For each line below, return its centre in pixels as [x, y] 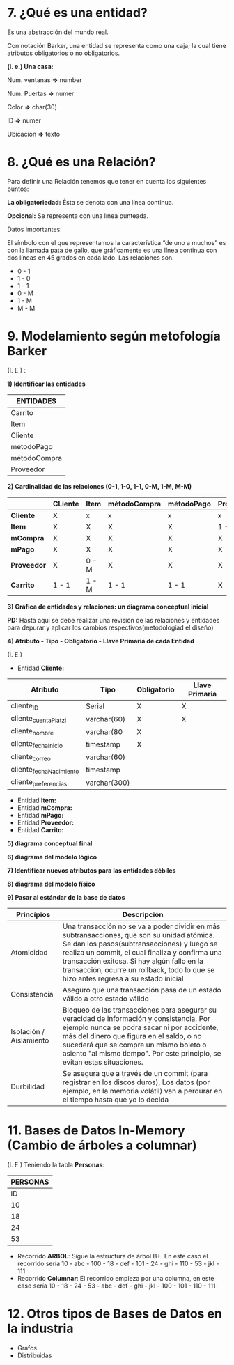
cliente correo [31, 757]
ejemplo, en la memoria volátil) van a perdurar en [142, 1091]
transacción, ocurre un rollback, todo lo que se [139, 970]
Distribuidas [34, 1355]
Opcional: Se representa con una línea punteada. [78, 216]
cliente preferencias [39, 782]
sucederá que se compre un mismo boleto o [134, 1045]
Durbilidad [28, 1086]
